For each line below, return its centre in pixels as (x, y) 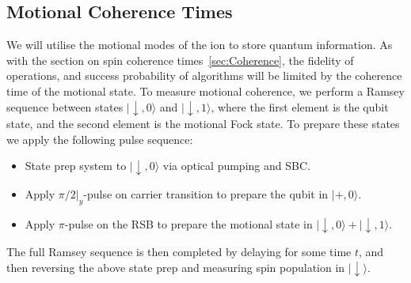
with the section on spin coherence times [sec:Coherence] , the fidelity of (180, 60)
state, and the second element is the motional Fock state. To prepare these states (203, 124)
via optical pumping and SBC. (236, 166)
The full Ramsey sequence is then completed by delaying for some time (179, 252)
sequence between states (65, 106)
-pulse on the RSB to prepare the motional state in (188, 223)
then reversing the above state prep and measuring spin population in (176, 267)
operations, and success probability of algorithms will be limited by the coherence (204, 75)
